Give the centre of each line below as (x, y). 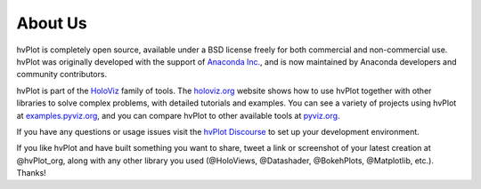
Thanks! (31, 173)
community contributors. (61, 75)
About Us (52, 23)
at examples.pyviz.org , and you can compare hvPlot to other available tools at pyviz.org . (178, 115)
